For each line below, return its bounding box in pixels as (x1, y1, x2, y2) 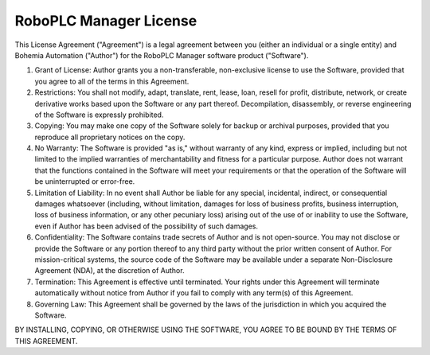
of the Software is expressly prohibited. (34, 110, 164, 119)
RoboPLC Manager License (14, 12, 197, 29)
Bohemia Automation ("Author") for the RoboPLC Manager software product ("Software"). (14, 50, 309, 60)
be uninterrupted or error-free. (34, 177, 135, 186)
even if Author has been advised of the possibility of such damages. (34, 221, 259, 231)
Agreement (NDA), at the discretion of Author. (34, 266, 185, 275)
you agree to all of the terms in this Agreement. (34, 76, 190, 86)
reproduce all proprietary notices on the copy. (34, 132, 186, 142)
